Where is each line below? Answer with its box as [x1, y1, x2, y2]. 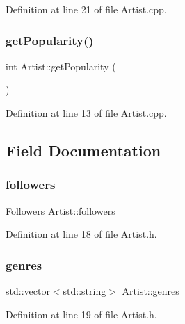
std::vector [6, 284, 50, 298]
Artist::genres [122, 284, 179, 298]
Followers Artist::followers [6, 203, 115, 218]
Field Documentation [6, 139, 161, 161]
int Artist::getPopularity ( [6, 58, 116, 73]
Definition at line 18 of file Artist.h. [6, 227, 157, 241]
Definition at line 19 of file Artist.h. [6, 307, 157, 321]
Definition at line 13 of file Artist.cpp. [6, 106, 167, 120]
